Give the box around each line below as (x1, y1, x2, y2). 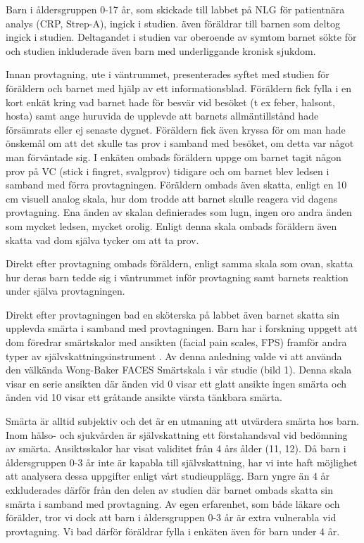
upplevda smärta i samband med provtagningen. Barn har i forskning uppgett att (6, 321, 358, 336)
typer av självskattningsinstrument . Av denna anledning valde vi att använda (6, 348, 342, 363)
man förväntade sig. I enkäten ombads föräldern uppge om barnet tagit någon (6, 149, 341, 164)
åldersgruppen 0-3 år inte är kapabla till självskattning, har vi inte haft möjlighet (6, 454, 358, 469)
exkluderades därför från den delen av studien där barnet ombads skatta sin (6, 483, 333, 497)
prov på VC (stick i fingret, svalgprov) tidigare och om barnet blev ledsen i (6, 163, 330, 178)
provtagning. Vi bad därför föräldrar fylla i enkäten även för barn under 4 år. (6, 523, 340, 538)
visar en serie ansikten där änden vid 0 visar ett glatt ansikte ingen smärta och (6, 376, 347, 390)
